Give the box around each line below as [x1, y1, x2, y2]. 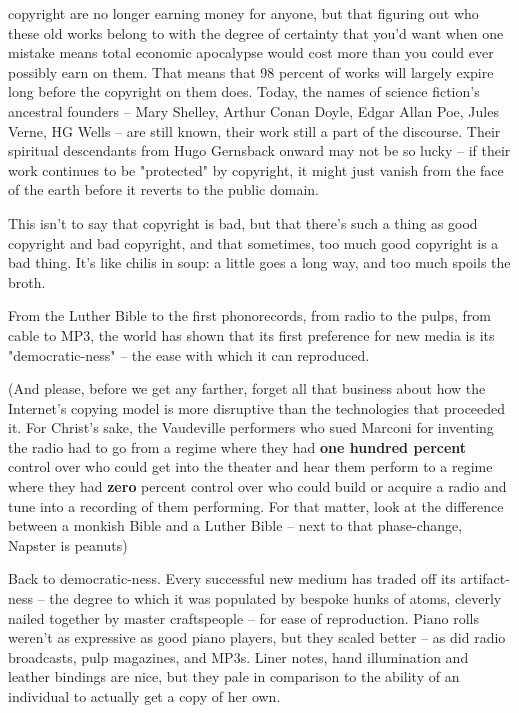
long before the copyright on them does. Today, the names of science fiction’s [8, 81, 480, 102]
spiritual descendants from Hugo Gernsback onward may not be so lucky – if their [8, 140, 511, 161]
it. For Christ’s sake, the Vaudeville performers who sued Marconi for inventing [8, 417, 494, 438]
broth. [8, 271, 46, 292]
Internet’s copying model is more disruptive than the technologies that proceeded [8, 397, 506, 418]
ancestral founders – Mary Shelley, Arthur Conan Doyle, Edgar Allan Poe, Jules [8, 100, 499, 121]
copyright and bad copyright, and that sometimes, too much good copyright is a [8, 232, 499, 253]
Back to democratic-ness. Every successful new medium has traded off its [8, 568, 456, 589]
